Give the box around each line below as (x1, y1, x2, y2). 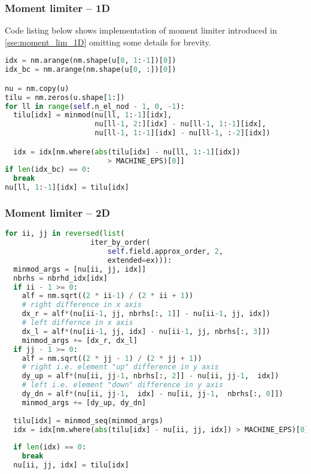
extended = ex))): (107, 256, 172, 265)
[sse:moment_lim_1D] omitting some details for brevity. (5, 35, 211, 48)
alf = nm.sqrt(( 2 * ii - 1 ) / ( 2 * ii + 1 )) (22, 291, 194, 300)
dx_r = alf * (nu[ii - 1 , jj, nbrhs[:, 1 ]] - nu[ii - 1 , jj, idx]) (22, 309, 270, 318)
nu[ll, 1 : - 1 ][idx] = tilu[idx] (5, 183, 129, 192)
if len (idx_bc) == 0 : (5, 165, 91, 174)
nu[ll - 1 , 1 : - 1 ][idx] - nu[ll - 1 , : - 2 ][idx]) (94, 129, 271, 138)
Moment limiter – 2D (5, 205, 110, 220)
